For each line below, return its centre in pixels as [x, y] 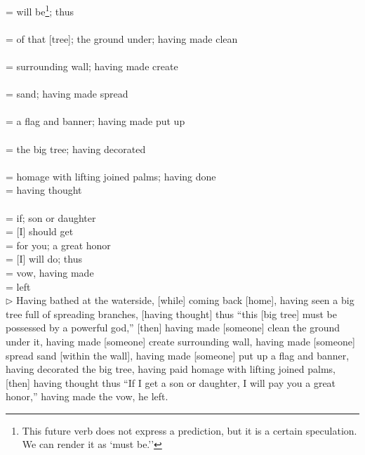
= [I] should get [40, 231]
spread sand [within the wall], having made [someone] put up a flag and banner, [178, 355]
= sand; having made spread [67, 94]
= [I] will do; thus [44, 259]
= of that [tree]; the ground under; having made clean [122, 38]
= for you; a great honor [58, 245]
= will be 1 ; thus [40, 10]
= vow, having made [50, 272]
